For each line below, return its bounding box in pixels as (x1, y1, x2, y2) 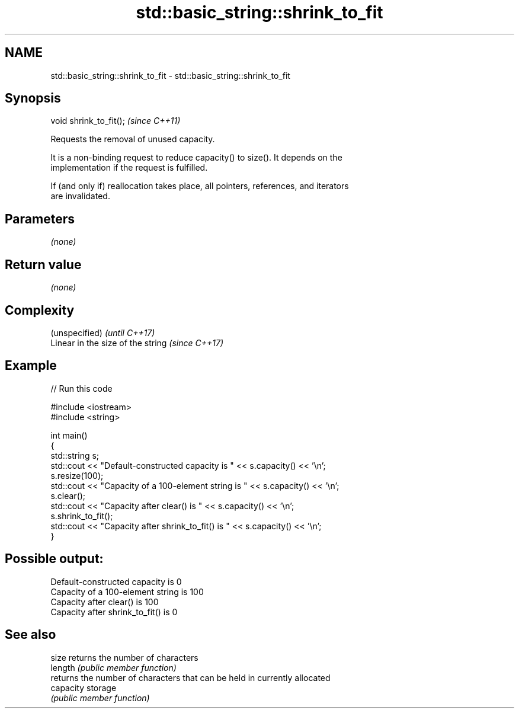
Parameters (5, 211, 75, 226)
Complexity (5, 302, 75, 318)
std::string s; (50, 450, 100, 461)
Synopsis (5, 91, 61, 106)
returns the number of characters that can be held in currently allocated (50, 672, 331, 683)
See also (5, 627, 56, 642)
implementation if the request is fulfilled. (50, 162, 208, 173)
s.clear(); (50, 490, 86, 501)
